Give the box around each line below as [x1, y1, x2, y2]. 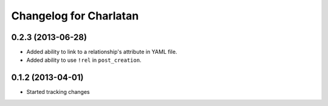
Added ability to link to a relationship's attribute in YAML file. [26, 48, 177, 56]
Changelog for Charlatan [11, 9, 139, 22]
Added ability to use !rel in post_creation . [26, 56, 142, 64]
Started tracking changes [26, 88, 91, 96]
